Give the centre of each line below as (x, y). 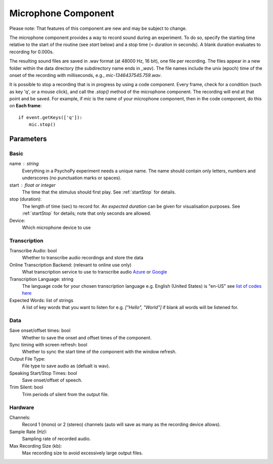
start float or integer (32, 185)
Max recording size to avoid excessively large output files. (82, 453)
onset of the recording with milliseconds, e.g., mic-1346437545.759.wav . (85, 75)
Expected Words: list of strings (41, 300)
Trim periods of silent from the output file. (65, 394)
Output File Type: (27, 359)
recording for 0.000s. (32, 52)
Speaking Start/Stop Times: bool (43, 373)
